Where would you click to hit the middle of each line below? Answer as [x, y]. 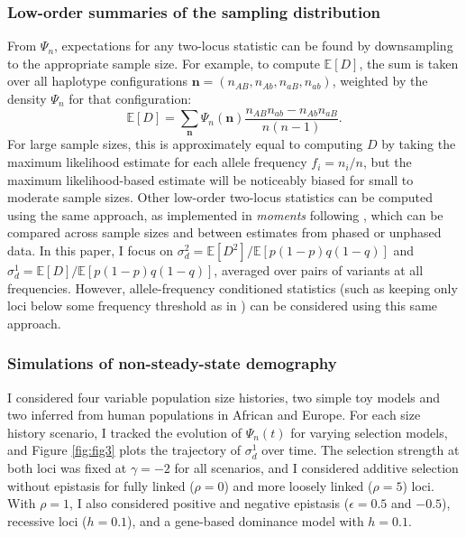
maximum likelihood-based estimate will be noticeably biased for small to [210, 179]
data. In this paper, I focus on [91, 250]
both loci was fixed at [67, 467]
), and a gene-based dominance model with [246, 520]
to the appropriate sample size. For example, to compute [164, 63]
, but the [388, 162]
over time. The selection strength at [361, 450]
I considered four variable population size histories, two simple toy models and [224, 397]
